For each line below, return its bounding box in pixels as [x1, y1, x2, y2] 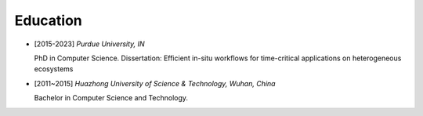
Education [14, 12, 82, 29]
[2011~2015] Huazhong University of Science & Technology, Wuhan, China [34, 78, 276, 88]
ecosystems [34, 64, 74, 74]
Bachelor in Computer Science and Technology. [34, 93, 188, 103]
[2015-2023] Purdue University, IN [34, 39, 145, 49]
